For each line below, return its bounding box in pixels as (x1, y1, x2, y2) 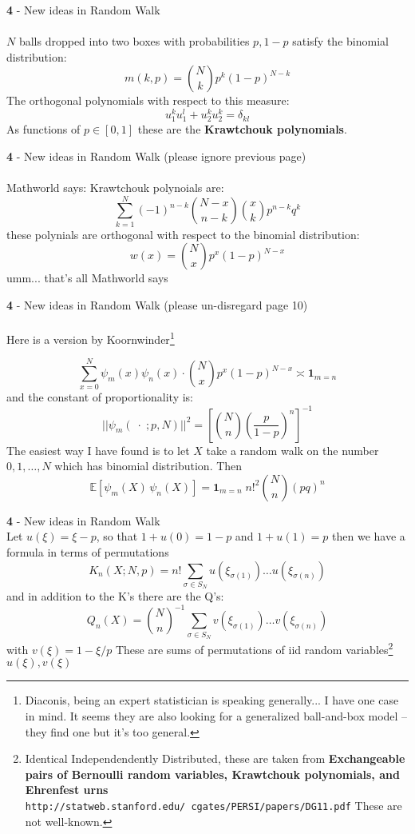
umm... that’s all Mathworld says (6, 269, 168, 286)
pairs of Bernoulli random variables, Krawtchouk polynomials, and (25, 765, 400, 782)
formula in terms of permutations (6, 543, 169, 560)
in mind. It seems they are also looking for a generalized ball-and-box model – (25, 707, 408, 724)
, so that (96, 528, 138, 545)
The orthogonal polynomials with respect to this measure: (6, 92, 290, 109)
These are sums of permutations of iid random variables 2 (115, 639, 393, 657)
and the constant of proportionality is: (6, 389, 193, 405)
